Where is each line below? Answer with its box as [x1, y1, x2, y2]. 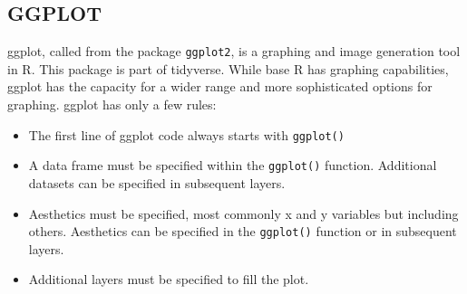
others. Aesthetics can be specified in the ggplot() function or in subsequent [28, 222, 457, 241]
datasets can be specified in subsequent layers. [28, 173, 286, 192]
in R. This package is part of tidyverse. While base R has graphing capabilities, [7, 59, 449, 78]
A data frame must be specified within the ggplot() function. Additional [28, 156, 437, 175]
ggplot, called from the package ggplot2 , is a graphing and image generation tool [7, 42, 461, 61]
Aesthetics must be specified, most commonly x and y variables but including [28, 204, 459, 223]
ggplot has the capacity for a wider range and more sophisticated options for [7, 77, 433, 96]
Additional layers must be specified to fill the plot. [28, 270, 309, 289]
